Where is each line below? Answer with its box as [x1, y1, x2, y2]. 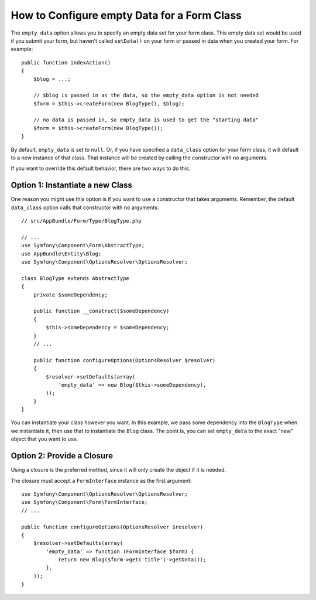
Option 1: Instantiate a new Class [11, 180, 133, 190]
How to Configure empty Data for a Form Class [11, 9, 242, 22]
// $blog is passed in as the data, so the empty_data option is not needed [33, 92, 259, 99]
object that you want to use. [11, 435, 78, 442]
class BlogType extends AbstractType [21, 275, 130, 281]
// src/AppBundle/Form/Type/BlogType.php [21, 217, 142, 224]
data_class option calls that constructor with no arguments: [11, 204, 159, 211]
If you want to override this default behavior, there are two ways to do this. [11, 165, 191, 172]
